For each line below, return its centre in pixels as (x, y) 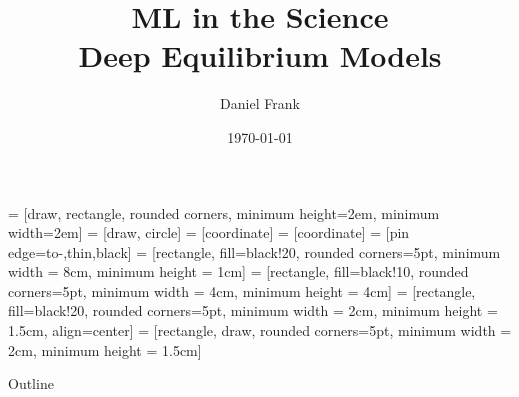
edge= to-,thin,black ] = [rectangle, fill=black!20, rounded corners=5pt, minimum (254, 251)
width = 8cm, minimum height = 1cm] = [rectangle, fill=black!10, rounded (238, 271)
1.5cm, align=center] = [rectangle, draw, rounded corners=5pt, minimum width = (260, 330)
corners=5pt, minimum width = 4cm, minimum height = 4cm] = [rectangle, (242, 290)
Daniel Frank (260, 103)
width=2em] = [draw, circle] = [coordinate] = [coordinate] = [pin (209, 232)
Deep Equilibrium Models (260, 55)
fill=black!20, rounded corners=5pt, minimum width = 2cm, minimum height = (253, 310)
